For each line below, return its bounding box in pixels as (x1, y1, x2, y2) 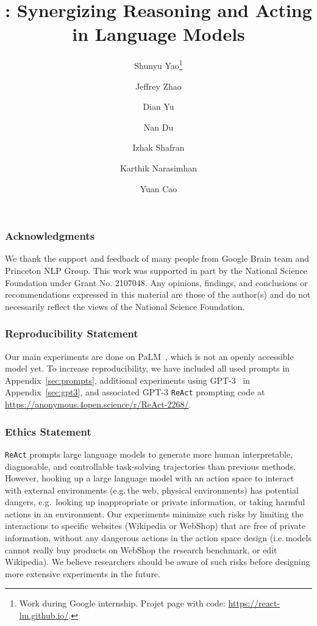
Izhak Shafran (132, 141, 185, 154)
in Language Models (72, 21, 245, 46)
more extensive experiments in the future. (5, 567, 160, 580)
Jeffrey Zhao (135, 79, 182, 92)
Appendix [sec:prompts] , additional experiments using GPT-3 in (5, 373, 251, 386)
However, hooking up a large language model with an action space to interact (5, 472, 294, 484)
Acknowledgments (5, 228, 95, 243)
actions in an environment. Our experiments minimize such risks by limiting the (5, 507, 304, 520)
